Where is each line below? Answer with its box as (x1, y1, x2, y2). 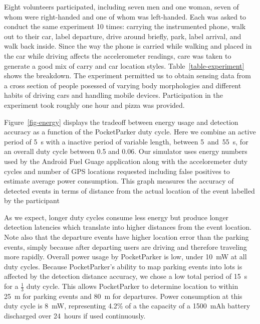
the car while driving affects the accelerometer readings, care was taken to (4, 50, 231, 61)
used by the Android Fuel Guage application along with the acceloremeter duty (4, 155, 248, 166)
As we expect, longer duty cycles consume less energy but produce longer (4, 212, 229, 222)
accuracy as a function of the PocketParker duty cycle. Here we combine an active (4, 126, 256, 137)
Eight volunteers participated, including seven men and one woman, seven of (4, 2, 239, 12)
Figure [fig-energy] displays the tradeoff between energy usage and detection (4, 116, 238, 127)
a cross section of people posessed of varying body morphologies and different (4, 80, 241, 90)
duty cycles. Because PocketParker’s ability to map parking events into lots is (4, 261, 242, 271)
